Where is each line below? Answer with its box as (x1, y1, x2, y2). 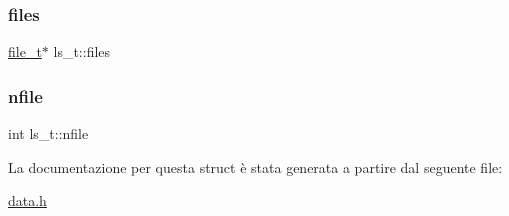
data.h (8, 190, 47, 211)
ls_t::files (53, 41, 111, 62)
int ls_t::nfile (8, 123, 89, 144)
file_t (8, 41, 42, 62)
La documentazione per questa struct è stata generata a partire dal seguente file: (8, 156, 503, 177)
